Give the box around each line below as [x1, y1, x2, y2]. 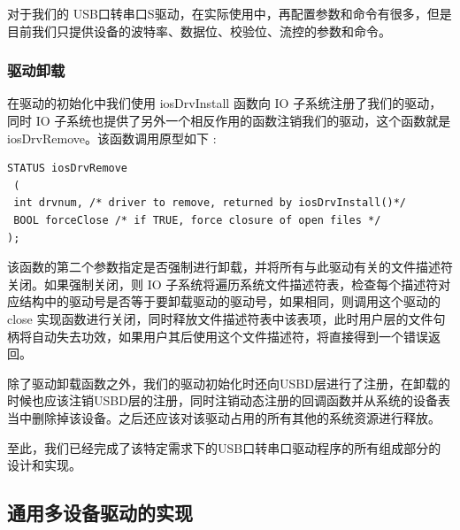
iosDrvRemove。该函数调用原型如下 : [7, 128, 217, 147]
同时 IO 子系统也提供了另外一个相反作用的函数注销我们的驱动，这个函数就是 [7, 111, 451, 129]
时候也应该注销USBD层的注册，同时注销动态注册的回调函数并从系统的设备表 [7, 391, 450, 410]
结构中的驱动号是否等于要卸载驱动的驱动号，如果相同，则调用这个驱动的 [19, 292, 441, 311]
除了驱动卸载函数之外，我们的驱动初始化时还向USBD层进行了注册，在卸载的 [7, 373, 450, 392]
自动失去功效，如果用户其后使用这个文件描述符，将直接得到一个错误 [31, 326, 428, 345]
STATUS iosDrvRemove [7, 162, 128, 175]
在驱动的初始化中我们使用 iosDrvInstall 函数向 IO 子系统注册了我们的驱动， [7, 94, 442, 112]
